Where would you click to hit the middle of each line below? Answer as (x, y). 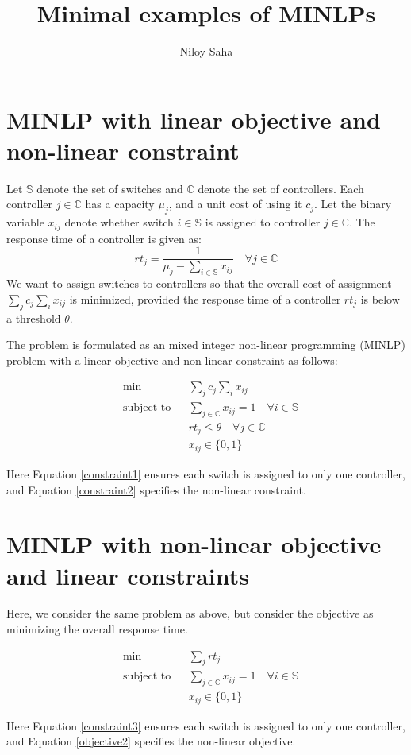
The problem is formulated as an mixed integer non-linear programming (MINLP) (206, 345)
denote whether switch (119, 222)
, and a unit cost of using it (235, 204)
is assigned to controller (263, 222)
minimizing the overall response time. (97, 629)
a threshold (34, 317)
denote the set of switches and (110, 188)
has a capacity (120, 204)
